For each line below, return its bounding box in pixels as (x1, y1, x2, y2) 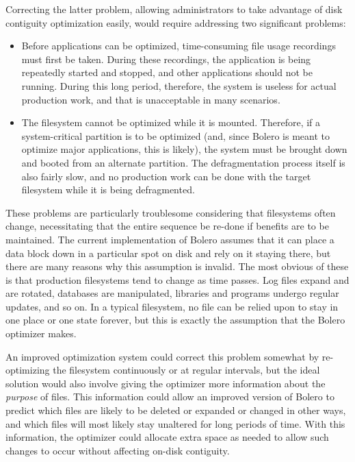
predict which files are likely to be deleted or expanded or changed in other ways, (5, 403, 346, 417)
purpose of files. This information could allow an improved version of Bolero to (5, 389, 334, 404)
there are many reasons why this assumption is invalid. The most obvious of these (5, 259, 349, 273)
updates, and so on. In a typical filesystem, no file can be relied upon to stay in (5, 299, 339, 313)
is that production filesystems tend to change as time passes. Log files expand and (5, 272, 350, 287)
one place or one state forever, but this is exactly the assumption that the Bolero (5, 313, 345, 327)
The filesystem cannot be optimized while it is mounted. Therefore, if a (21, 115, 321, 130)
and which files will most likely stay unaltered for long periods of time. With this (5, 416, 345, 430)
